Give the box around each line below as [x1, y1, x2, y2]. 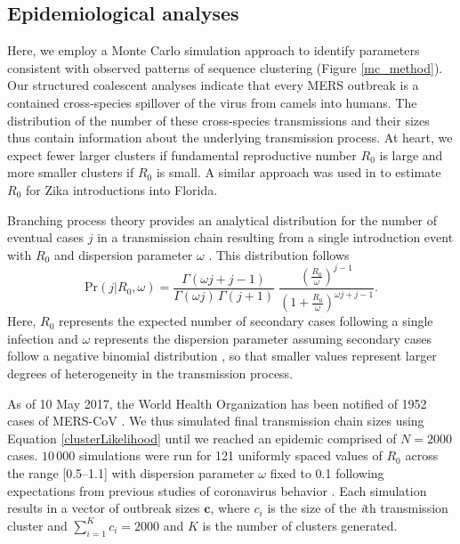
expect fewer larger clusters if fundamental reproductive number [7, 145, 357, 164]
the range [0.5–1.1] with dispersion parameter [7, 463, 254, 482]
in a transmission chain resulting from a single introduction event [97, 228, 454, 247]
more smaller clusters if [7, 163, 134, 182]
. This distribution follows [208, 245, 350, 264]
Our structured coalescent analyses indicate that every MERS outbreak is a [7, 76, 419, 94]
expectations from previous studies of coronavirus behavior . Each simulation [7, 481, 427, 499]
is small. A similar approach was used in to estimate [156, 163, 441, 182]
